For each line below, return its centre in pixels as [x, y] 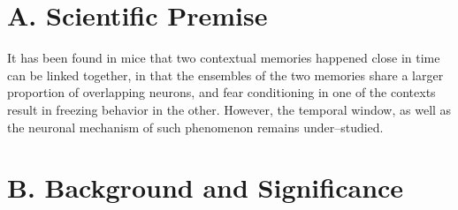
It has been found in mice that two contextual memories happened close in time [224, 58]
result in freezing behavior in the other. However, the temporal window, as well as [229, 109]
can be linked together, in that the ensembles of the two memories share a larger [225, 75]
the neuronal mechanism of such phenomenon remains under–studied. [195, 127]
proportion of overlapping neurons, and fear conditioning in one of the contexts [221, 92]
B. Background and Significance [206, 187]
